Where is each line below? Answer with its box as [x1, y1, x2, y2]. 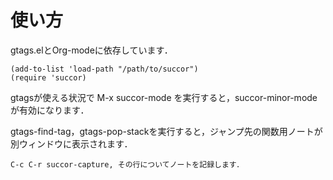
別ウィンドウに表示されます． [10, 137, 133, 150]
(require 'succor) [10, 72, 87, 83]
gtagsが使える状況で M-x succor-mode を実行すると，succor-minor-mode [10, 91, 318, 103]
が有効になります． [10, 104, 90, 116]
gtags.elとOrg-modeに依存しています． [10, 44, 173, 56]
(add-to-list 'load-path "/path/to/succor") [10, 64, 199, 74]
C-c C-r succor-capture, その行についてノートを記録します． [10, 159, 245, 170]
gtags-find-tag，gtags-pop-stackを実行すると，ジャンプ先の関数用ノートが [10, 125, 323, 137]
